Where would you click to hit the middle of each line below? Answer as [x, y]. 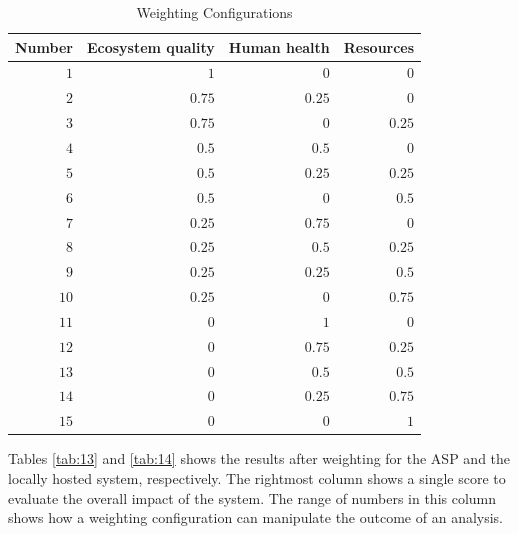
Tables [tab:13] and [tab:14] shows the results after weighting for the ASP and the [259, 458]
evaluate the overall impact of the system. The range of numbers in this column [252, 497]
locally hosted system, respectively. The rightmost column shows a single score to [257, 477]
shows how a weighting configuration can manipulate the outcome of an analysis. [256, 517]
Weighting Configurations [214, 12]
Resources [379, 46]
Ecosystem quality [150, 46]
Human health [279, 46]
